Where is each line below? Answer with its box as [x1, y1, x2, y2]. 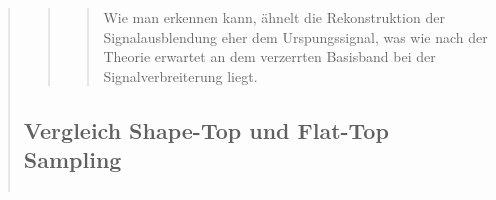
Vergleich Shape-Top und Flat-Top [23, 114, 389, 145]
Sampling [23, 144, 122, 175]
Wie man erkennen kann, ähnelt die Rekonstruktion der [103, 7, 445, 27]
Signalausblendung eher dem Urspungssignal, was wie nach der [103, 26, 488, 47]
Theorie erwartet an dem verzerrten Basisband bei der [103, 46, 436, 67]
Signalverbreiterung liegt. [103, 65, 258, 86]
